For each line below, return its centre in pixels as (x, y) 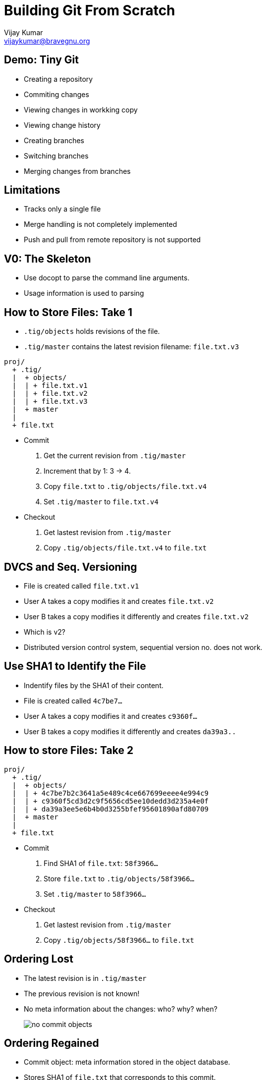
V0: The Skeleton (48, 259)
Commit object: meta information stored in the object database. (127, 1062)
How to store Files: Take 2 (69, 751)
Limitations (32, 190)
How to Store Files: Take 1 (68, 312)
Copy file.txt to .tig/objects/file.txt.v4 (125, 486)
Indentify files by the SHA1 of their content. (94, 685)
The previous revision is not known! (82, 993)
